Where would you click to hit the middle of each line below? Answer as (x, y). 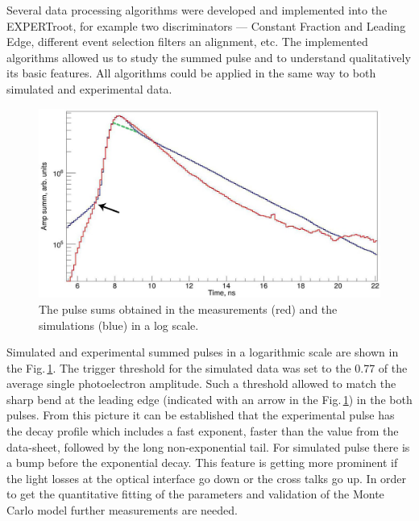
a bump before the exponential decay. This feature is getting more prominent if (202, 463)
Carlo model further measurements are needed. (122, 510)
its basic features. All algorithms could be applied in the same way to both (191, 73)
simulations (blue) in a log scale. (119, 325)
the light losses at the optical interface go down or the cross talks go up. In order (207, 478)
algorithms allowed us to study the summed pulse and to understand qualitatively (209, 57)
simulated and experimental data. (89, 88)
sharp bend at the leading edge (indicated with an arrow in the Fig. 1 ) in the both (209, 399)
